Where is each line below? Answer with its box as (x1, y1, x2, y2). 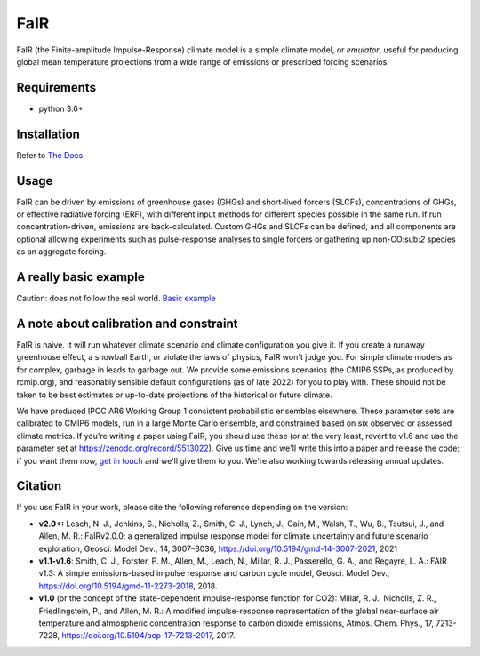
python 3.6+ (38, 103, 84, 114)
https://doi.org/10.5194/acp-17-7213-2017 (61, 630, 212, 641)
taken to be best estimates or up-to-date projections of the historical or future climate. (16, 389, 332, 400)
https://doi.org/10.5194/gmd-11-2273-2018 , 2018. (38, 580, 218, 591)
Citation (16, 478, 62, 493)
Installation (16, 126, 80, 141)
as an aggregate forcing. (16, 246, 107, 257)
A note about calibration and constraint (16, 316, 238, 331)
